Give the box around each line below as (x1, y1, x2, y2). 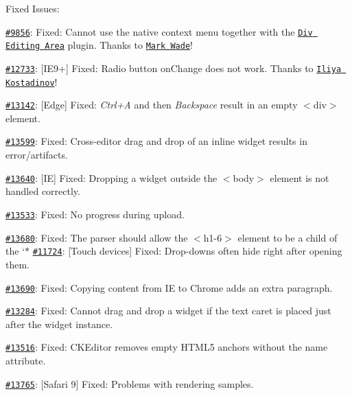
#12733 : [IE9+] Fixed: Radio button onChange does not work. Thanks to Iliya (5, 60, 342, 75)
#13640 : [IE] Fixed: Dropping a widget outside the (5, 170, 218, 185)
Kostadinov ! (5, 74, 58, 89)
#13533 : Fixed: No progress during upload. (5, 207, 185, 221)
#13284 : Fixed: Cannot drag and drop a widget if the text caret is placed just (5, 303, 331, 318)
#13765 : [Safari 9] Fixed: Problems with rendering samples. (5, 376, 254, 391)
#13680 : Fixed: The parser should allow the (5, 230, 188, 244)
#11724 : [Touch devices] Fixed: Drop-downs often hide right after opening (32, 244, 342, 258)
